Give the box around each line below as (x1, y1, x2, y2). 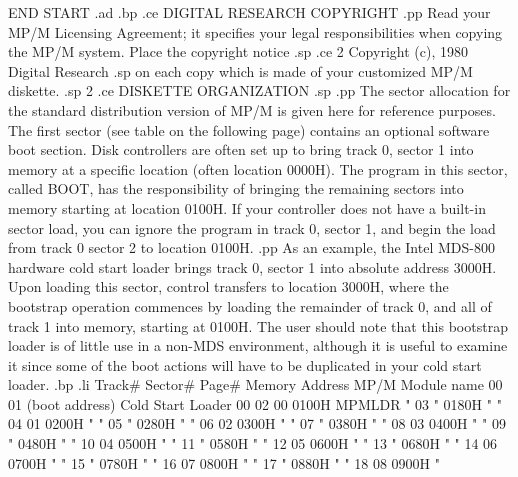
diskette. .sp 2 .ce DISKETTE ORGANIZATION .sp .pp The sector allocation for (8, 80, 511, 101)
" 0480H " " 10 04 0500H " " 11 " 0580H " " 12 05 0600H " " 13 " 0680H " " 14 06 (8, 433, 498, 454)
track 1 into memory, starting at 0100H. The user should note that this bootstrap (8, 315, 508, 336)
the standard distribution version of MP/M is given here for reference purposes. (8, 99, 496, 120)
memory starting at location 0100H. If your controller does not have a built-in (8, 197, 486, 218)
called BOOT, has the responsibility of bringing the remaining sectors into (8, 178, 464, 199)
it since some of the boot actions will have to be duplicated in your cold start (8, 354, 482, 375)
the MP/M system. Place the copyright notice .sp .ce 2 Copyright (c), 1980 (8, 41, 468, 62)
